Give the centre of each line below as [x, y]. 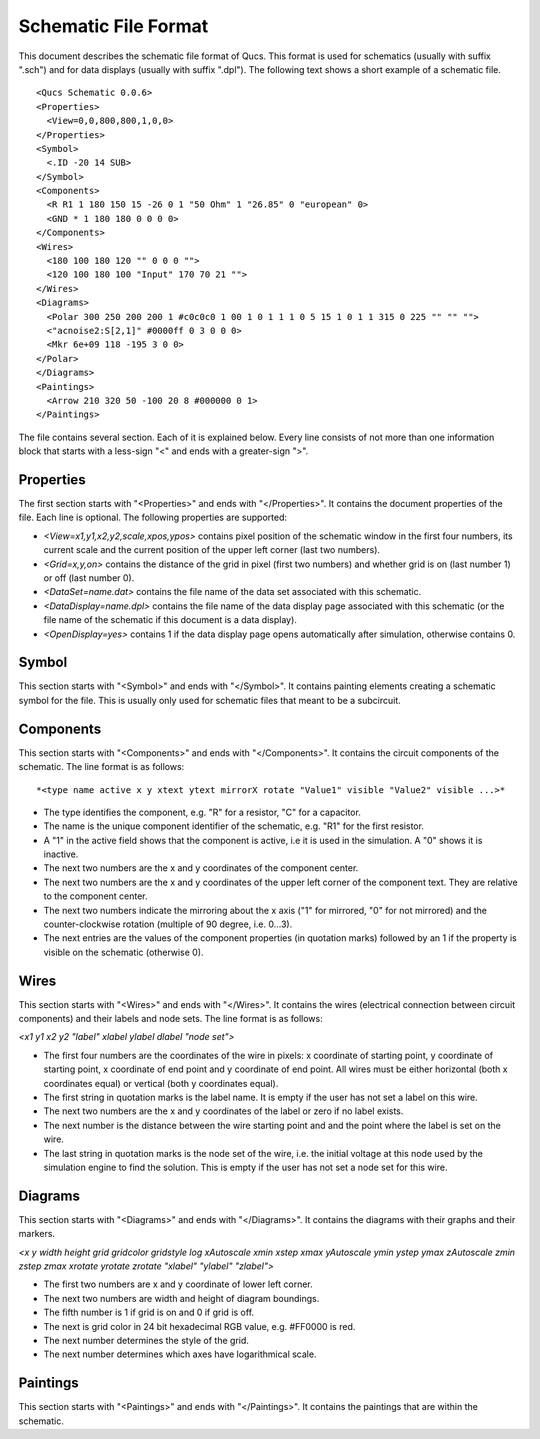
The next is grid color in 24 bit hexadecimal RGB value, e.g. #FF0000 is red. [199, 1326]
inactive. [61, 854]
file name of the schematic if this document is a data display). [170, 620]
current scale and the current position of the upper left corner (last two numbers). [211, 550]
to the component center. [96, 896]
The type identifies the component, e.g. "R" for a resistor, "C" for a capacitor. [202, 812]
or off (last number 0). [89, 577]
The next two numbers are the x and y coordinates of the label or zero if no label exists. [223, 1111]
